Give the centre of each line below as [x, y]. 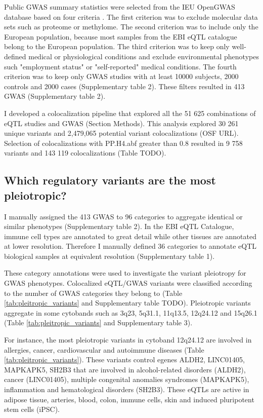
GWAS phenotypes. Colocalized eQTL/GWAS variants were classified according [128, 283]
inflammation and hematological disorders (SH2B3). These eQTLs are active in [127, 389]
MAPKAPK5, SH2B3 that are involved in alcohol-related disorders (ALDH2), [125, 369]
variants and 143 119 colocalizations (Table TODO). [85, 153]
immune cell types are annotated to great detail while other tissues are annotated [130, 236]
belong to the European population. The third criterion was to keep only [117, 46]
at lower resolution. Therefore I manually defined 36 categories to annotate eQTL [130, 246]
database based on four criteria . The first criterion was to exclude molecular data [131, 16]
